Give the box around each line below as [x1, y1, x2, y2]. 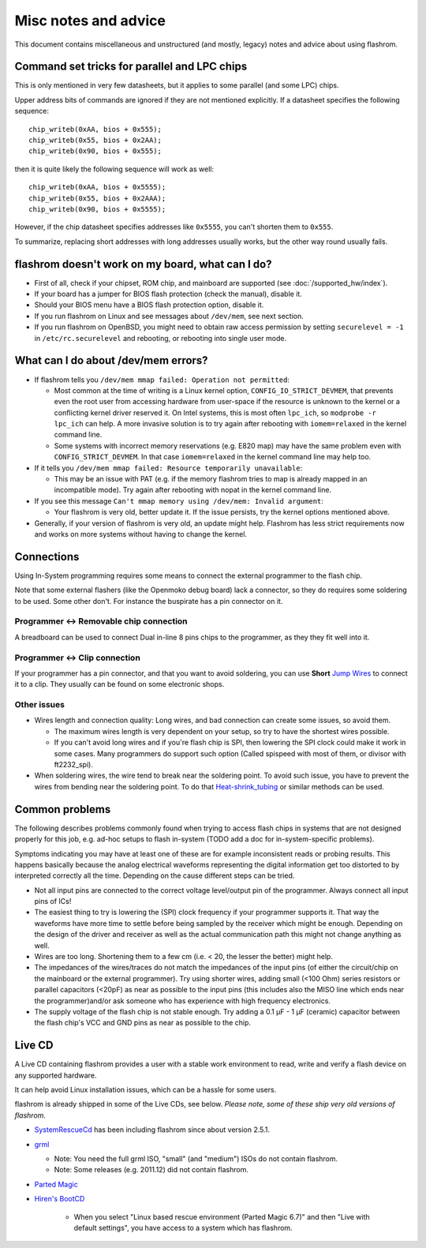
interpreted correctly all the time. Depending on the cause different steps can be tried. [14, 871, 295, 880]
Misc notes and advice [14, 12, 166, 29]
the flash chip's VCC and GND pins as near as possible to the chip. [34, 1018, 252, 1028]
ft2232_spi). [54, 760, 94, 770]
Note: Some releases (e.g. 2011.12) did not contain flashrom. [54, 1165, 248, 1175]
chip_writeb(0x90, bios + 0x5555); [28, 204, 166, 213]
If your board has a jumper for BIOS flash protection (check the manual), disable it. [34, 289, 303, 299]
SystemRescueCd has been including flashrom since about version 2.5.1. [34, 1125, 271, 1134]
